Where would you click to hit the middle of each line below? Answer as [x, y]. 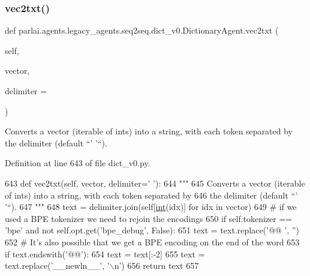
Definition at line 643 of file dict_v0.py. [78, 163]
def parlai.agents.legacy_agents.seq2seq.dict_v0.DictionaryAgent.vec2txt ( [142, 30]
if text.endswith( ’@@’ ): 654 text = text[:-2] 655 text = [105, 253]
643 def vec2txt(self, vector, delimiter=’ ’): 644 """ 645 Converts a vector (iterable [155, 183]
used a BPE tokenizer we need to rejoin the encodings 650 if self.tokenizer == [149, 218]
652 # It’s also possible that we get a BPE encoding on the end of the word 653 [152, 241]
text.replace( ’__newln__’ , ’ [57, 265]
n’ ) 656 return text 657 [156, 265]
